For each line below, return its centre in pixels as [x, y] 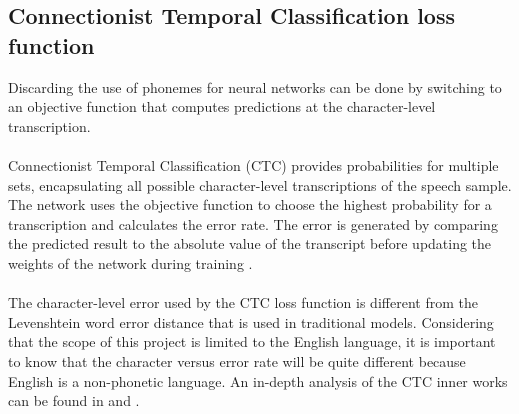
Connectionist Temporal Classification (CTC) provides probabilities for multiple [253, 164]
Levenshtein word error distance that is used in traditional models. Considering [251, 321]
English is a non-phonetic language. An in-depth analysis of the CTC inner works [258, 380]
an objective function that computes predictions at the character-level [222, 106]
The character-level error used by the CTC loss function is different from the [243, 302]
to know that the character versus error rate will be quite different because [237, 360]
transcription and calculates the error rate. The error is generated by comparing [253, 223]
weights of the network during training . [130, 262]
